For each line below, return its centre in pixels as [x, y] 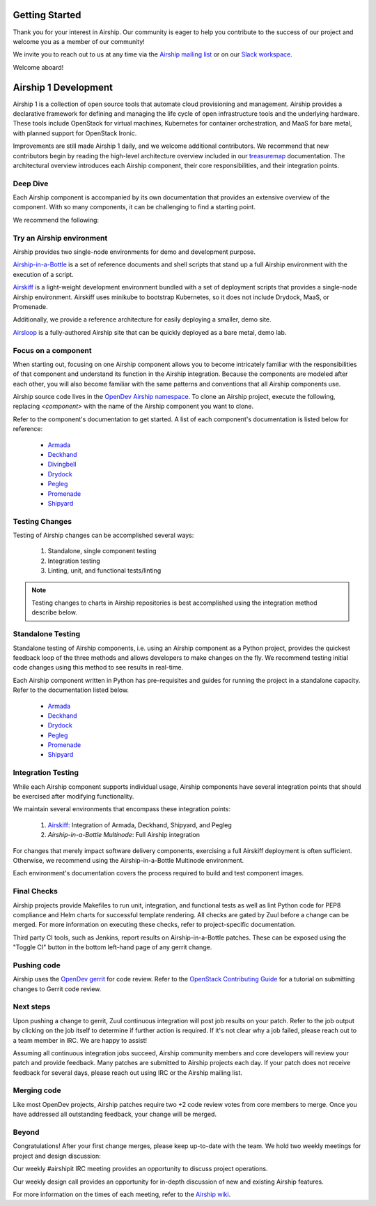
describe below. [55, 612]
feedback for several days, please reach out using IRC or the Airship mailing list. [128, 1072]
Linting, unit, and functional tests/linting [104, 571]
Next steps [32, 1007]
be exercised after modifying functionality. [73, 797]
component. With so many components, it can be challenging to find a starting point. [134, 207]
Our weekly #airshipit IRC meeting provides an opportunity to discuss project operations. [140, 1169]
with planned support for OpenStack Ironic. [75, 133]
